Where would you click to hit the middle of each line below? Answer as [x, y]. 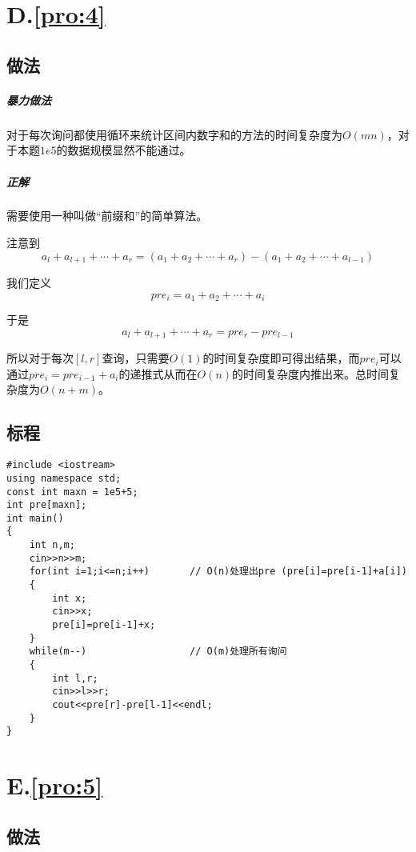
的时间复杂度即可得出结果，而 [281, 358]
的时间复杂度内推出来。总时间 [311, 373]
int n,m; [52, 545]
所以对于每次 [40, 358]
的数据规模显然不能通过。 [124, 150]
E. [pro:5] [55, 785]
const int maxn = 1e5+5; [72, 492]
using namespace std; [64, 478]
